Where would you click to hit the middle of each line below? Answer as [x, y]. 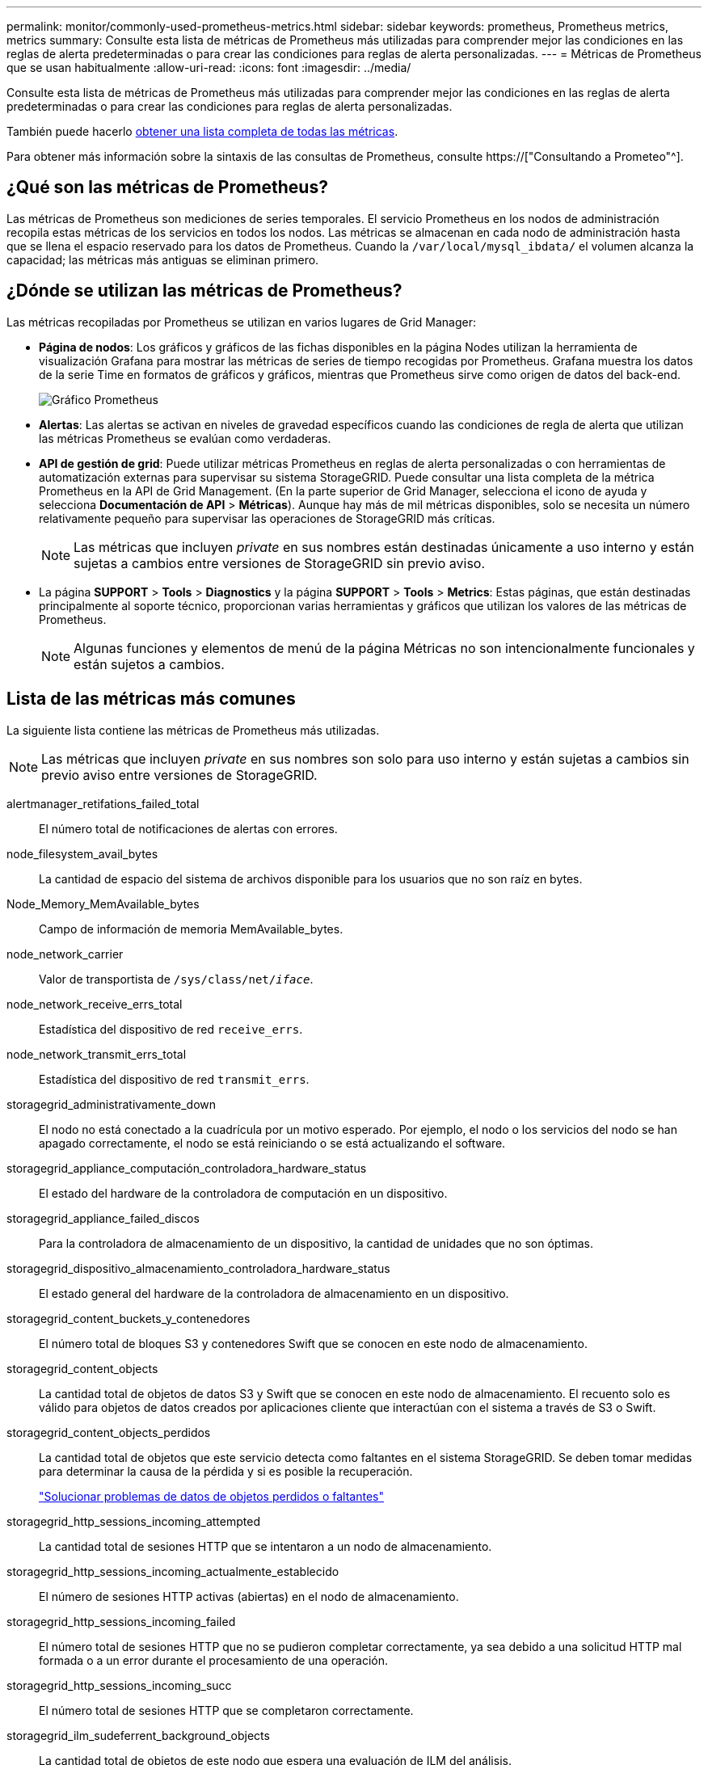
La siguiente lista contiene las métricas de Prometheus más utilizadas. [193, 730]
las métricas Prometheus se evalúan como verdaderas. [185, 438]
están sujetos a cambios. [149, 664]
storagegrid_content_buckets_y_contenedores [129, 1318]
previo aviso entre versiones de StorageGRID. [179, 775]
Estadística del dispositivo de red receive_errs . [171, 1029]
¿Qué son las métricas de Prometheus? [167, 187]
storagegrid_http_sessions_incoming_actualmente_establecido [173, 1571]
